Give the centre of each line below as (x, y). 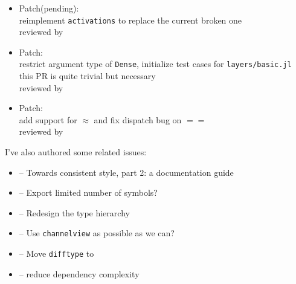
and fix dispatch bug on (138, 119)
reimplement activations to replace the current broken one (130, 20)
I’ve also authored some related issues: (76, 152)
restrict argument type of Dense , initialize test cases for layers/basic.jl (155, 64)
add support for (48, 119)
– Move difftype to (56, 253)
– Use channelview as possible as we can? (97, 233)
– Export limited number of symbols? (88, 192)
